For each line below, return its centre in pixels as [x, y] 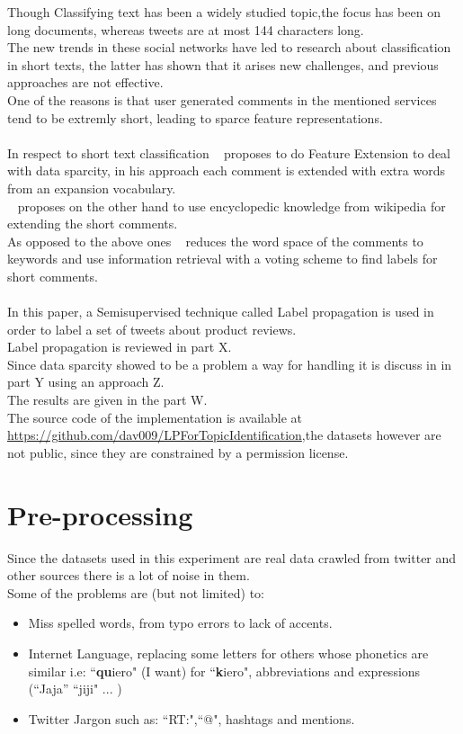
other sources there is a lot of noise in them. [129, 575]
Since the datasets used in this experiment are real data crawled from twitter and [232, 557]
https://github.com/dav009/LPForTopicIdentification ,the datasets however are [224, 435]
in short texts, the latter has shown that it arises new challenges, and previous [223, 64]
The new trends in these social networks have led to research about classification [229, 47]
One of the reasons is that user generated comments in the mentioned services [222, 99]
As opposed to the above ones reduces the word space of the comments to [215, 241]
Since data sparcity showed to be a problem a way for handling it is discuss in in [230, 364]
